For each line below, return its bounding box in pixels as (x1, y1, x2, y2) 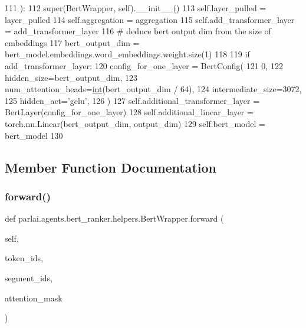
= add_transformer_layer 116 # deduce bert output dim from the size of (5, 25, 271, 37)
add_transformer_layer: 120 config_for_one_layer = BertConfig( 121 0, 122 (5, 59, 283, 72)
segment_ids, (5, 271, 53, 284)
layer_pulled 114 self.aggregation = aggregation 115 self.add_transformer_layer (5, 13, 295, 25)
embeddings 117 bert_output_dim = (5, 36, 140, 48)
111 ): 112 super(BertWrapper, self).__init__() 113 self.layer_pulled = (5, 2, 266, 14)
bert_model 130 (5, 129, 63, 141)
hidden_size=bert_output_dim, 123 (5, 71, 137, 83)
